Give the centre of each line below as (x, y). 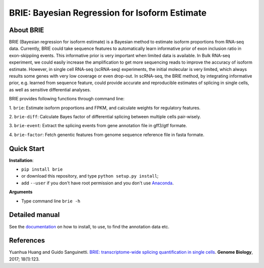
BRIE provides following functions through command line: (67, 99)
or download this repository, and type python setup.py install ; (90, 176)
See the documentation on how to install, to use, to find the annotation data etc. (89, 226)
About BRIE (26, 30)
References (27, 240)
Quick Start (27, 148)
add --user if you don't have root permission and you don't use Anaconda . (98, 183)
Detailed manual (34, 215)
